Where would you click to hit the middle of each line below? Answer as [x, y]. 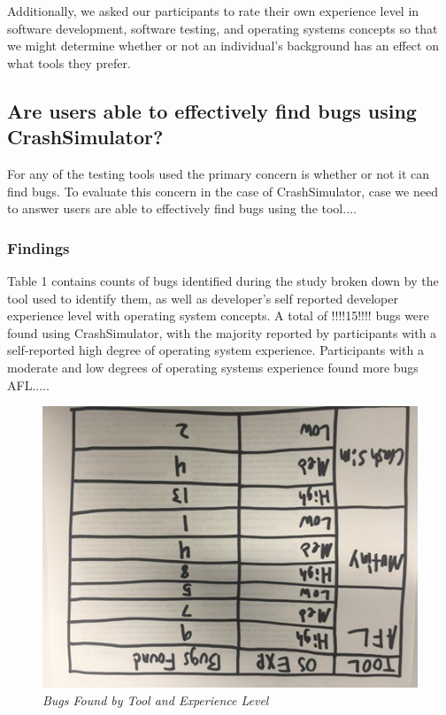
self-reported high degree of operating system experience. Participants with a [215, 350]
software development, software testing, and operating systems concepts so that [223, 28]
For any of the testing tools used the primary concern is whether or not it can [219, 173]
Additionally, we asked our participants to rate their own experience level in [213, 11]
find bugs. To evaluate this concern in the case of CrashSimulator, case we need [223, 191]
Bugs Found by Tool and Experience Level [156, 700]
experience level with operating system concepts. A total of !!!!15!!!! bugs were [218, 315]
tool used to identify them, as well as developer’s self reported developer [203, 298]
